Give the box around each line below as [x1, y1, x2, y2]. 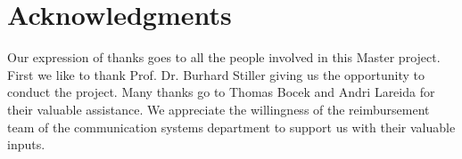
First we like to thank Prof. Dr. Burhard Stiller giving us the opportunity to [7, 65, 425, 83]
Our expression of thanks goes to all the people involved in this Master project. [7, 48, 441, 67]
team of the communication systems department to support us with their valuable [7, 117, 456, 136]
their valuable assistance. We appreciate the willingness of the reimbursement [7, 99, 430, 118]
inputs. [7, 135, 45, 154]
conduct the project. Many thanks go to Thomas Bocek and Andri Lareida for [7, 83, 435, 101]
